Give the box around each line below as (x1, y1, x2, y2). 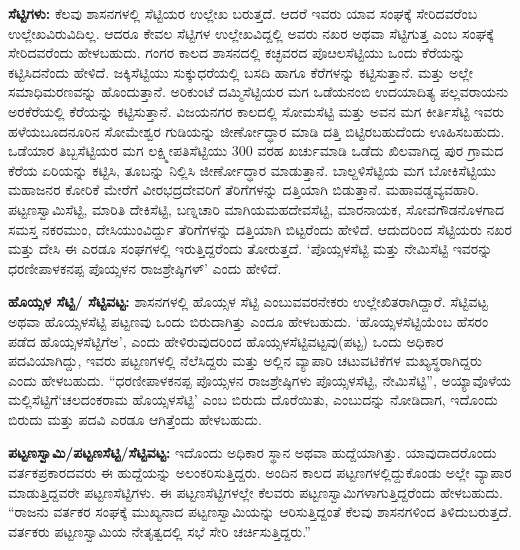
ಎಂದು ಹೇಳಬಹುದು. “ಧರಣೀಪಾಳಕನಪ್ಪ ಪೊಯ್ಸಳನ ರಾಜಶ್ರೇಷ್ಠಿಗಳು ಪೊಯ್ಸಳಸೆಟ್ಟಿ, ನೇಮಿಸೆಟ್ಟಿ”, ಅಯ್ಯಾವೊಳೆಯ (8, 369, 511, 390)
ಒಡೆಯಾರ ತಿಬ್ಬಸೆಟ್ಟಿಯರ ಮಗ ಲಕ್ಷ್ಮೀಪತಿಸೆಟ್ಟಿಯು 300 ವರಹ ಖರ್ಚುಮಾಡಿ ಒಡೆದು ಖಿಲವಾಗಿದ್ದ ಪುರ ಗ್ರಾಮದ (8, 140, 504, 161)
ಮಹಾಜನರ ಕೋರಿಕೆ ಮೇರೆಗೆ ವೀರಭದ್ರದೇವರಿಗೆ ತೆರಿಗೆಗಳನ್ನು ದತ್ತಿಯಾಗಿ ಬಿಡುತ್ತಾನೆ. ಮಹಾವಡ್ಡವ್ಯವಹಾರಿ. (8, 179, 480, 200)
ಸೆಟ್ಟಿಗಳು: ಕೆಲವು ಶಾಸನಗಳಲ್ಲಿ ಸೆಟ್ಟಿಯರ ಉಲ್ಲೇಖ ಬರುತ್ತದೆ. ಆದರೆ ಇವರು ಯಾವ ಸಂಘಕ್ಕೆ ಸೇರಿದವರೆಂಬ (8, 3, 478, 23)
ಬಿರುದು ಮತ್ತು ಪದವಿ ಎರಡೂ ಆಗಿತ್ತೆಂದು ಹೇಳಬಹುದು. (8, 408, 262, 429)
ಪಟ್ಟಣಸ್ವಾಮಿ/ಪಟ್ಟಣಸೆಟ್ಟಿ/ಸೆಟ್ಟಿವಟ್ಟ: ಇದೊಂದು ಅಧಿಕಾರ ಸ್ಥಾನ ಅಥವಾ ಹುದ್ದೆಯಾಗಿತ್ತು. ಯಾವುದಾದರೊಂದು (8, 442, 497, 463)
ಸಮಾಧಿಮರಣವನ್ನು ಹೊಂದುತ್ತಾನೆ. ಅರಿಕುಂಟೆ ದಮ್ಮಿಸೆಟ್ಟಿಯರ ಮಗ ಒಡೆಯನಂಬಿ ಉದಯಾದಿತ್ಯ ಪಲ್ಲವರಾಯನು (8, 81, 509, 102)
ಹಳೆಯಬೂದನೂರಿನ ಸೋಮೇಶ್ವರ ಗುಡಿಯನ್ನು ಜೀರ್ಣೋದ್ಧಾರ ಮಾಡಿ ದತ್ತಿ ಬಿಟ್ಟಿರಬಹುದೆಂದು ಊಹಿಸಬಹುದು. (8, 120, 505, 141)
